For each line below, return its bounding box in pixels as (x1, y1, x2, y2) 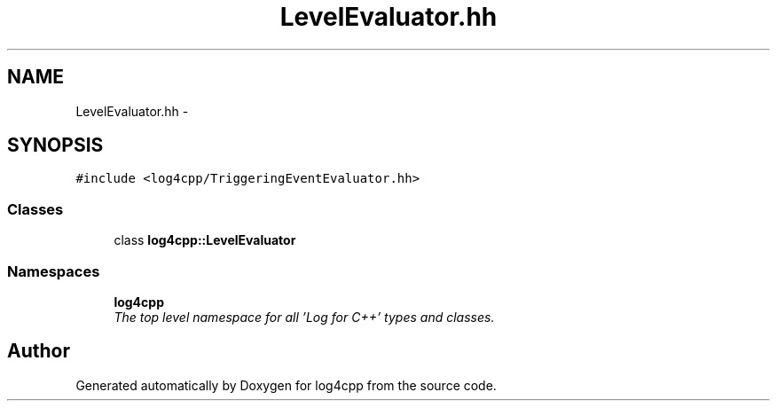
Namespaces (7, 262, 100, 280)
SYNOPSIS (7, 134, 104, 157)
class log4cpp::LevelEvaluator (114, 232, 296, 248)
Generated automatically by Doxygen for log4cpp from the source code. (75, 377, 497, 393)
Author (7, 340, 70, 363)
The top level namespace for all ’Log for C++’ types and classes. (114, 309, 495, 325)
